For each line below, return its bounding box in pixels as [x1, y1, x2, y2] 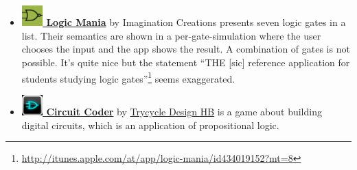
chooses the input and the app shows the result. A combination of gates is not [21, 42, 350, 56]
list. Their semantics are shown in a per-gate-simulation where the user [21, 28, 321, 42]
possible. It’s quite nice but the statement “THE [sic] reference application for [21, 55, 350, 70]
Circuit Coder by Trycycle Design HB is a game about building [46, 104, 322, 119]
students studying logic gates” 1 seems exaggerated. [21, 69, 235, 85]
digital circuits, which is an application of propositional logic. [21, 117, 279, 132]
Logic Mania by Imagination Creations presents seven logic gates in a [46, 15, 346, 29]
